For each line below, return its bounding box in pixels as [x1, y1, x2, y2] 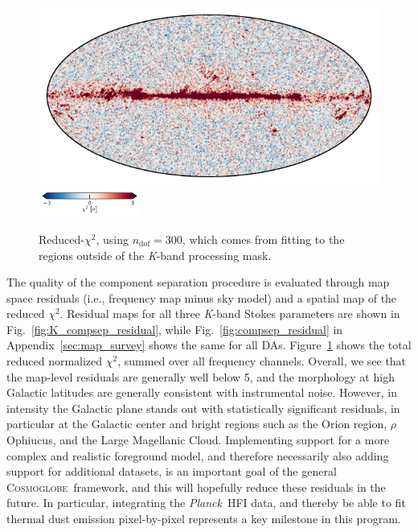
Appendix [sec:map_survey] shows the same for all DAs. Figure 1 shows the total [6, 336, 412, 353]
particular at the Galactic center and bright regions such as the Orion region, [6, 415, 387, 432]
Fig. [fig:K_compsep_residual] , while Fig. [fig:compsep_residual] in [6, 320, 343, 337]
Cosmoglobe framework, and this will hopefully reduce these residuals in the [6, 478, 386, 495]
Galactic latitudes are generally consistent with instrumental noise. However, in [6, 384, 397, 401]
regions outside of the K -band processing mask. [39, 246, 272, 263]
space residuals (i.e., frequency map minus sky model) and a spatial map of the [6, 289, 397, 306]
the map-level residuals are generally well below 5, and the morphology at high [6, 368, 395, 385]
